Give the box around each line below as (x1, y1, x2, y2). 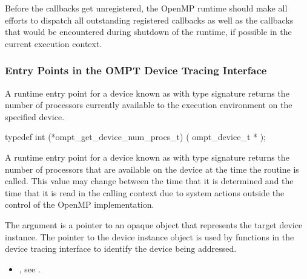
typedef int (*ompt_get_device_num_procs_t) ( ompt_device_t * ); (5, 130, 266, 143)
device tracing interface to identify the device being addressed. (5, 242, 237, 255)
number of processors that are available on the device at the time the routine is (5, 162, 299, 175)
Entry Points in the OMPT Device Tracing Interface (5, 63, 267, 78)
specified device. (5, 110, 65, 123)
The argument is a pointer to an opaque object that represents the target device (5, 218, 303, 231)
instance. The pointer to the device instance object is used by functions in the (5, 230, 294, 243)
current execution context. (5, 37, 102, 50)
